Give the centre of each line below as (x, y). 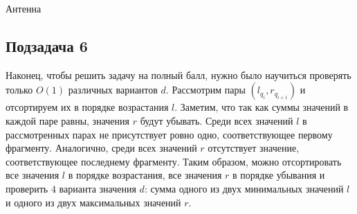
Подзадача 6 (47, 45)
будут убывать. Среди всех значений (217, 120)
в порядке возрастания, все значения (145, 175)
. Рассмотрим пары (205, 90)
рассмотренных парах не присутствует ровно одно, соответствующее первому (169, 134)
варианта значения (98, 188)
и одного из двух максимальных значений (93, 202)
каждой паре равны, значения (67, 120)
